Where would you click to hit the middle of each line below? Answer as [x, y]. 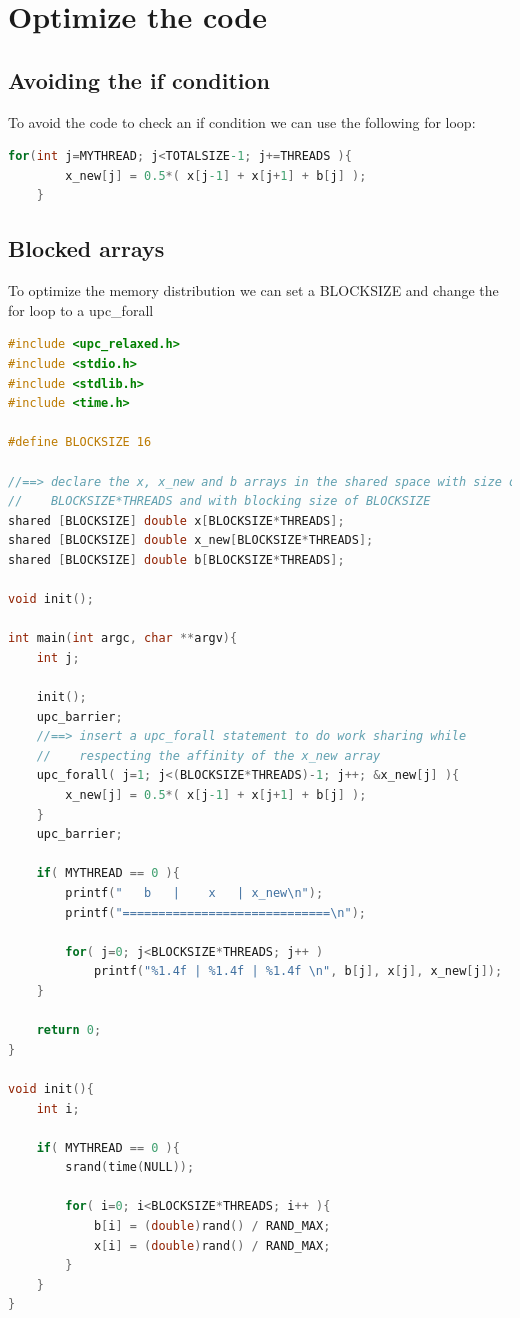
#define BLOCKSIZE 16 [80, 442]
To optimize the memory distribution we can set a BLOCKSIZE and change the [253, 290]
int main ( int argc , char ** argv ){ [123, 638]
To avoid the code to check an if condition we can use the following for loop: [242, 121]
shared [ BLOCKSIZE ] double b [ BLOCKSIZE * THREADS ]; [176, 559]
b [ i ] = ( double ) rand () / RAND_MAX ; [212, 1226]
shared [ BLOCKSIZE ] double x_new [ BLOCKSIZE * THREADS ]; [191, 540]
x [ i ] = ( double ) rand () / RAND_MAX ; [212, 1245]
